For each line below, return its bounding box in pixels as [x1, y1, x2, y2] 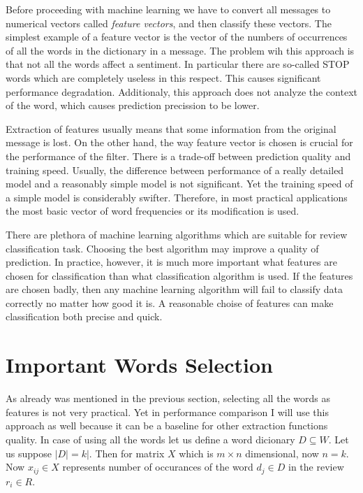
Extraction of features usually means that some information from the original [6, 121, 336, 136]
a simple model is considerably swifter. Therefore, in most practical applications [6, 190, 348, 204]
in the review [288, 459, 344, 474]
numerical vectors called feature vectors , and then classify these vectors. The [6, 15, 332, 30]
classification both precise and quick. [6, 309, 163, 324]
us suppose [6, 445, 52, 460]
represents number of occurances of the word [62, 459, 253, 474]
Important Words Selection [6, 350, 273, 379]
